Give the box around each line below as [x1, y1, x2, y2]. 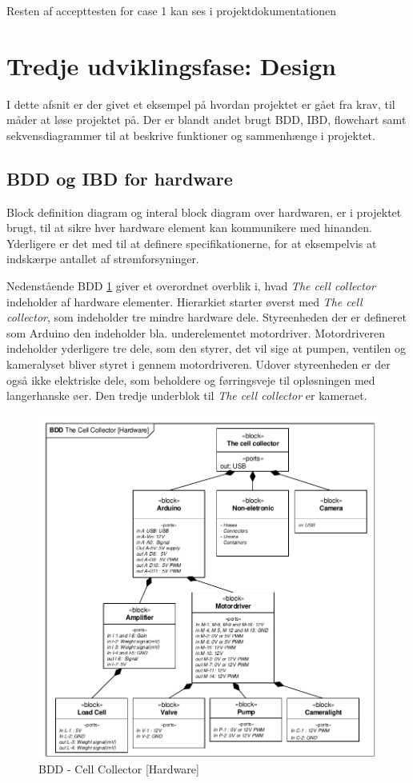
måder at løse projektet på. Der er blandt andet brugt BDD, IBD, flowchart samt [6, 111, 407, 128]
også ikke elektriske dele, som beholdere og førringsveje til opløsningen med [6, 371, 375, 388]
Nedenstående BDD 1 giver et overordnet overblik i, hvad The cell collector [6, 278, 375, 294]
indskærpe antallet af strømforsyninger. [6, 250, 199, 267]
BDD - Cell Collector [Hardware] [38, 760, 199, 777]
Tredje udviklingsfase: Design [6, 49, 336, 82]
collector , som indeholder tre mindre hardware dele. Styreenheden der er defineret [6, 309, 407, 326]
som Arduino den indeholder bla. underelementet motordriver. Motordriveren [6, 324, 385, 341]
